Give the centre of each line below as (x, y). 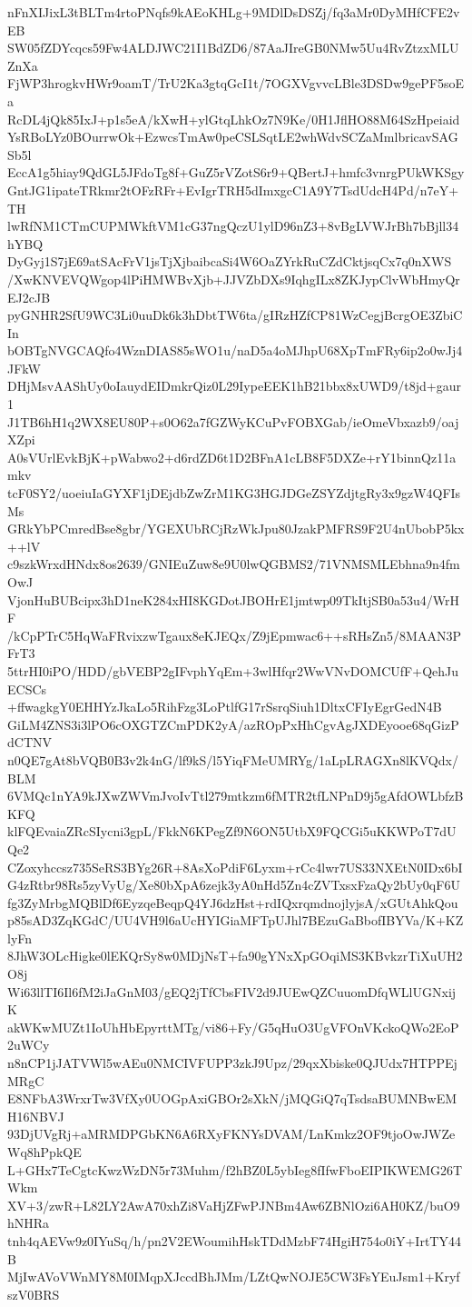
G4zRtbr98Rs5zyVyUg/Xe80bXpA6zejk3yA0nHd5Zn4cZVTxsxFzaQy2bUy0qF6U (234, 885)
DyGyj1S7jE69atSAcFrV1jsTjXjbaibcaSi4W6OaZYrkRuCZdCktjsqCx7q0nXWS (230, 261)
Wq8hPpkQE (44, 1152)
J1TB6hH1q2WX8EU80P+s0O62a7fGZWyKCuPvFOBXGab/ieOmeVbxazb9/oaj (233, 421)
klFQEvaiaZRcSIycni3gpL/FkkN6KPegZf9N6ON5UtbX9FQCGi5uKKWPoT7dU (232, 831)
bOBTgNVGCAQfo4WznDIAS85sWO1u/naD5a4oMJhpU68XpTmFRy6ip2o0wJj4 (235, 350)
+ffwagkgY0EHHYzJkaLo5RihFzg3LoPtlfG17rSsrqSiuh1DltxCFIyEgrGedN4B (225, 707)
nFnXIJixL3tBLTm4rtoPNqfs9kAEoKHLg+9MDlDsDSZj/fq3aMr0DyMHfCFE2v (234, 12)
